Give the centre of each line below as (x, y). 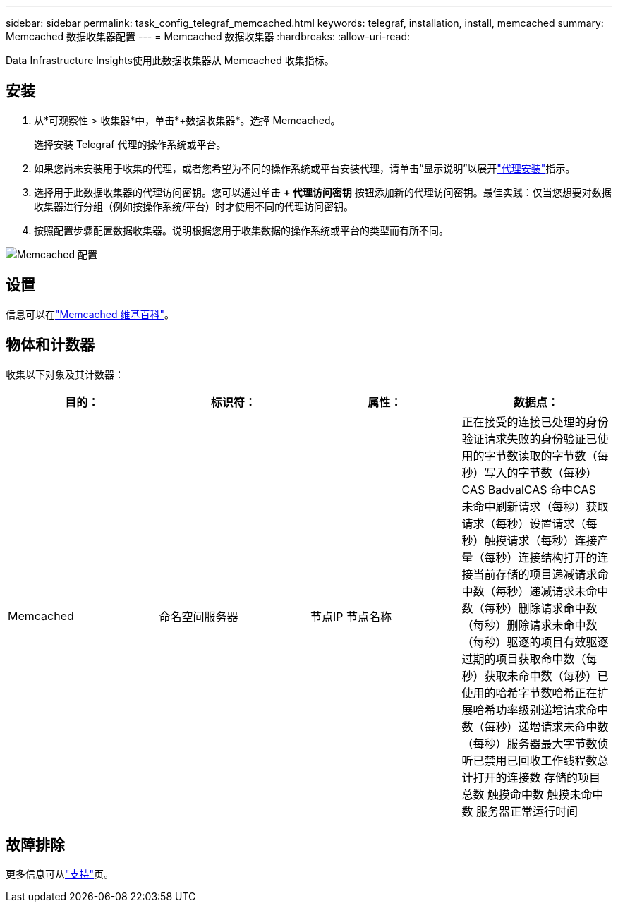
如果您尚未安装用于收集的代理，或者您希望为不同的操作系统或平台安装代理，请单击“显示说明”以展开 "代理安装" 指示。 (305, 168)
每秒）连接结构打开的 (541, 557)
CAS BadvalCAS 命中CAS (529, 489)
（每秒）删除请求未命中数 (529, 625)
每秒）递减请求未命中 (552, 591)
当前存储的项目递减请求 (535, 574)
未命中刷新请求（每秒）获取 (535, 506)
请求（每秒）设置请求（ (524, 523)
